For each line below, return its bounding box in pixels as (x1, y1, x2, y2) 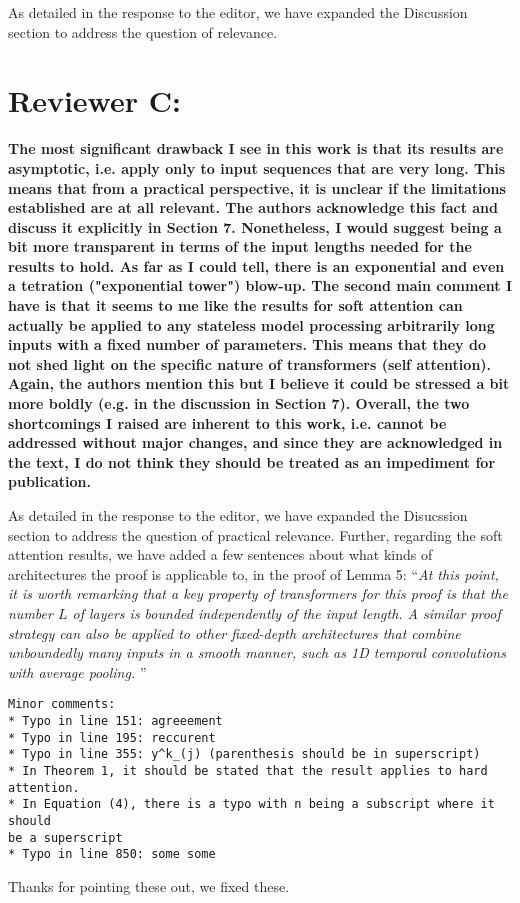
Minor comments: (8, 697, 116, 712)
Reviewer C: (8, 80, 181, 121)
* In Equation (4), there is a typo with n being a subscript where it (8, 797, 495, 812)
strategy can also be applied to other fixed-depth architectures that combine (8, 622, 461, 643)
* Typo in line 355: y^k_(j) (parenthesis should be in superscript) (8, 747, 481, 762)
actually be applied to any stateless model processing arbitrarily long (8, 314, 495, 335)
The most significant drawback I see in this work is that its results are (8, 138, 504, 159)
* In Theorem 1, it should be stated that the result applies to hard (8, 763, 488, 778)
